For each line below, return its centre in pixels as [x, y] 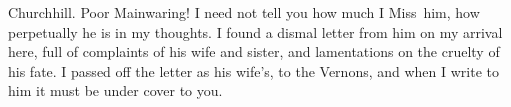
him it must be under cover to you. [115, 90]
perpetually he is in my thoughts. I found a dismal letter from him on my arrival [255, 31]
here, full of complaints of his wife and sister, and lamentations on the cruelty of [254, 51]
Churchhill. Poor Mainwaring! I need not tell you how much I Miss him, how [244, 12]
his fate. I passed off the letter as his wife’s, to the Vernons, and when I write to [253, 70]
